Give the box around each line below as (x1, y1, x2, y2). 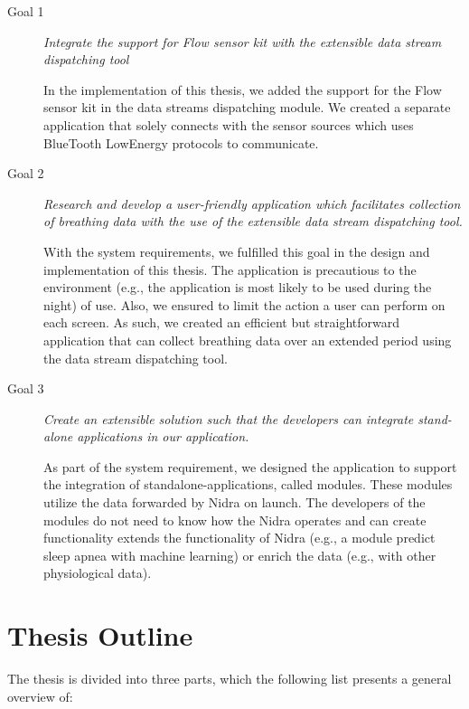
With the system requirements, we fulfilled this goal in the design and (43, 241, 430, 260)
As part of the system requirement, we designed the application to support (43, 457, 457, 476)
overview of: (7, 686, 73, 705)
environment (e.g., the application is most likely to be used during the (43, 278, 432, 297)
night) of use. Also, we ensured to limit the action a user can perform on (43, 295, 446, 314)
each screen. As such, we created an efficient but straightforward (43, 313, 400, 332)
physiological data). (43, 563, 152, 582)
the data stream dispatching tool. (43, 348, 228, 367)
